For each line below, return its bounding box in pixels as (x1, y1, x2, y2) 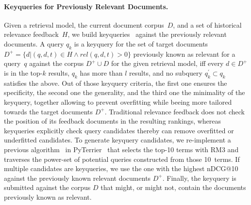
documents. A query (4, 38, 64, 48)
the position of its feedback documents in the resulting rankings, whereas (4, 116, 221, 126)
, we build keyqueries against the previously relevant (67, 29, 227, 39)
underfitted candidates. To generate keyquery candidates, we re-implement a (4, 135, 231, 145)
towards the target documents (4, 106, 93, 116)
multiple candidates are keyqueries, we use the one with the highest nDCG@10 (4, 163, 238, 173)
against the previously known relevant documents (4, 173, 151, 183)
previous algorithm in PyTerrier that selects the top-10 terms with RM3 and (4, 144, 239, 154)
